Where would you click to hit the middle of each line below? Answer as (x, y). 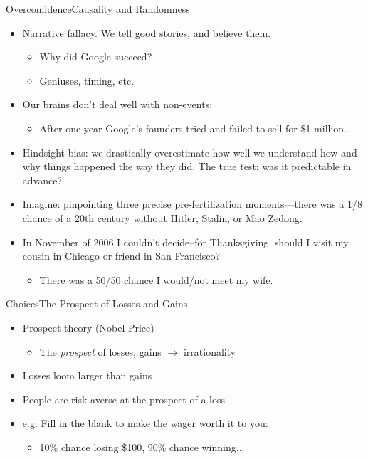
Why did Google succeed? (96, 57)
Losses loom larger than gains (87, 375)
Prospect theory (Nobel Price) (88, 327)
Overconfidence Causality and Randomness (98, 9)
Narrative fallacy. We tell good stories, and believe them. (147, 32)
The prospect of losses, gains (100, 351)
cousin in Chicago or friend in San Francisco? (121, 256)
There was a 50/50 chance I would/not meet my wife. (156, 279)
